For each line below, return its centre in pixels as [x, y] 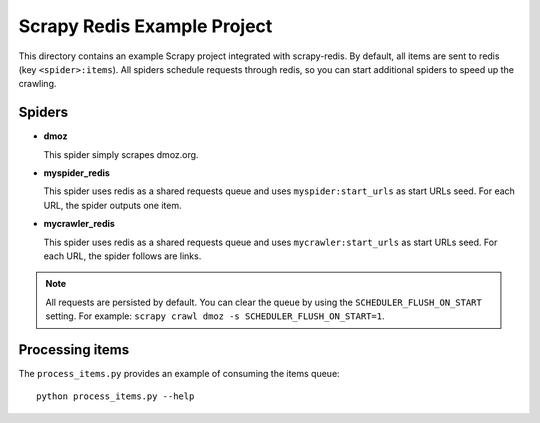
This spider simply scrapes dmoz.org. [121, 154]
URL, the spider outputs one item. [112, 205]
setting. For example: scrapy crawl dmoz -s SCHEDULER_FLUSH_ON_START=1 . [215, 316]
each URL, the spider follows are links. [122, 256]
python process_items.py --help [115, 396]
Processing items [74, 349]
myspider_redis [76, 173]
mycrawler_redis [79, 224]
